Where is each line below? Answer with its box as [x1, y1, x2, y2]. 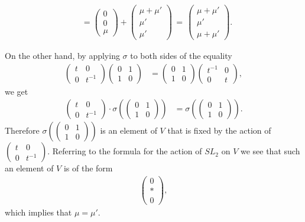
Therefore [5, 124, 40, 137]
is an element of [100, 124, 157, 137]
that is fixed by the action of [167, 124, 271, 137]
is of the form [63, 162, 113, 174]
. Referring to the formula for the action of [47, 145, 202, 157]
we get [5, 85, 28, 97]
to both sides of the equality [130, 49, 232, 62]
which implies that [5, 206, 72, 218]
